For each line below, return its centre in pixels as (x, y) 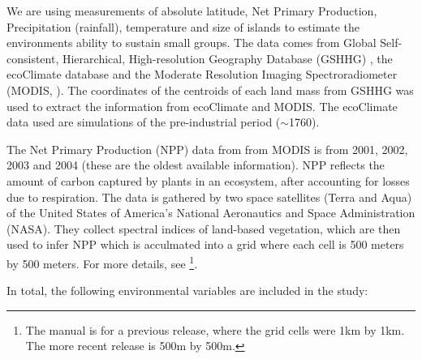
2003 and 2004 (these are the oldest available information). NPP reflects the (196, 165)
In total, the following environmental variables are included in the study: (187, 291)
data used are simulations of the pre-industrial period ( (144, 122)
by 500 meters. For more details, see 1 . (102, 262)
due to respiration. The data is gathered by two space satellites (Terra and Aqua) (209, 197)
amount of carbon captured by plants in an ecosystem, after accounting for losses (208, 180)
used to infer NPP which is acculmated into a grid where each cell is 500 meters (205, 244)
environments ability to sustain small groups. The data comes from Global (192, 43)
